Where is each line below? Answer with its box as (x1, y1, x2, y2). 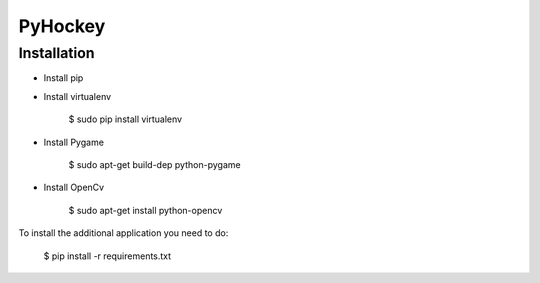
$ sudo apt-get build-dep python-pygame (68, 158, 241, 170)
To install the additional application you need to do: (18, 227, 229, 239)
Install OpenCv (43, 181, 105, 194)
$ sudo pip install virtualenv (68, 113, 183, 125)
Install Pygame (43, 136, 105, 148)
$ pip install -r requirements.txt (43, 250, 172, 262)
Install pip (43, 72, 84, 84)
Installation (18, 44, 95, 62)
